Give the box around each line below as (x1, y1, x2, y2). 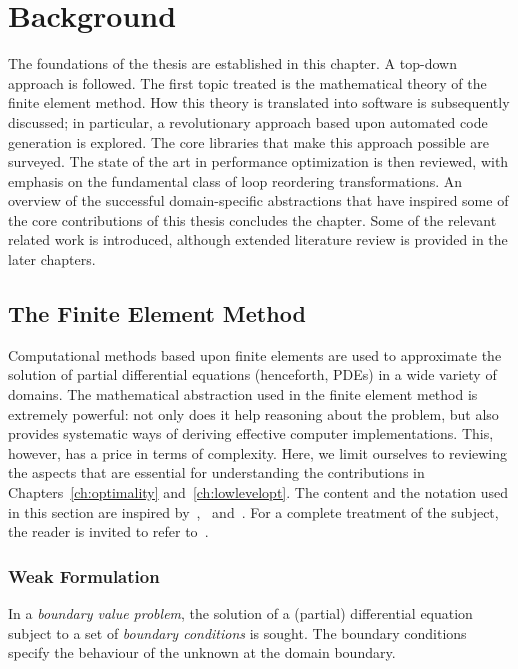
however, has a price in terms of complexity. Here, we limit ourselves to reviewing (8, 442, 508, 463)
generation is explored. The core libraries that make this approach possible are (8, 131, 489, 152)
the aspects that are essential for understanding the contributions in (8, 462, 425, 483)
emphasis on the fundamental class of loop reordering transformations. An (8, 170, 463, 191)
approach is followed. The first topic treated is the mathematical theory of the (8, 72, 487, 93)
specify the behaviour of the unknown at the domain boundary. (8, 642, 396, 663)
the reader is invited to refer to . (8, 521, 209, 542)
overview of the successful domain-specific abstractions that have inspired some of (8, 190, 509, 211)
